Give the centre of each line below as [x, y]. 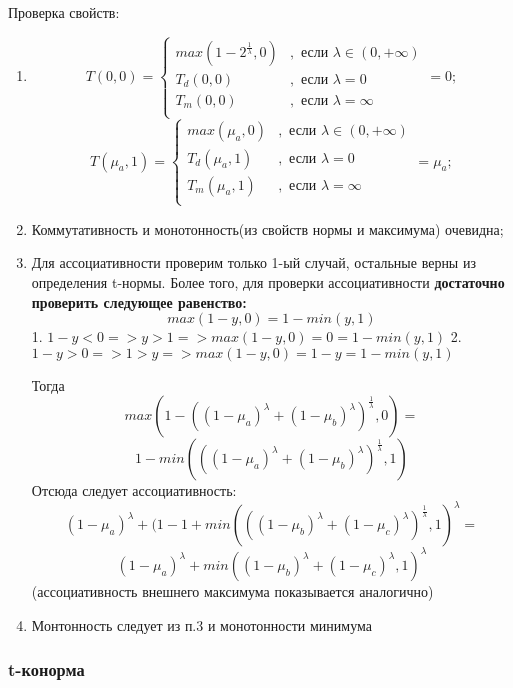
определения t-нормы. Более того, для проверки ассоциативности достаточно [268, 282]
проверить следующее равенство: [139, 301]
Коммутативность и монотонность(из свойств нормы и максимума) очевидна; [267, 228]
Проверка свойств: [64, 12]
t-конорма [46, 669]
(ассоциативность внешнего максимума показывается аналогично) [232, 590]
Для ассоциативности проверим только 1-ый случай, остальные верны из [253, 262]
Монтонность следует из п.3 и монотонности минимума [201, 624]
